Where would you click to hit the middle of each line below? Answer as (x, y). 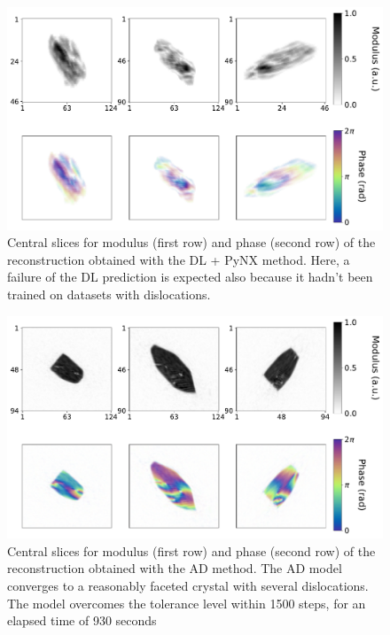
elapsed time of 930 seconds (82, 620)
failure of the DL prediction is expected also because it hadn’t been (190, 277)
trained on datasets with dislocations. (109, 294)
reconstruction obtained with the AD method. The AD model (175, 568)
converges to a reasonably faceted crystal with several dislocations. (188, 585)
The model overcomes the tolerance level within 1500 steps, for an (187, 603)
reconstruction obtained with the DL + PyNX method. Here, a (179, 259)
